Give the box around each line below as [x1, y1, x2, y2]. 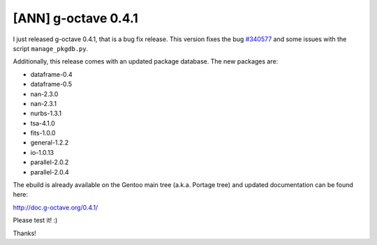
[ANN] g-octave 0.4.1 [13, 10, 139, 26]
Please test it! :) [13, 216, 58, 225]
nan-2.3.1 [30, 99, 57, 107]
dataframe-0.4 [30, 70, 73, 78]
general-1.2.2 [30, 138, 69, 147]
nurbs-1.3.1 [30, 109, 62, 118]
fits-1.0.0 [30, 129, 56, 138]
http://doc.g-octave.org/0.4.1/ [13, 203, 98, 211]
